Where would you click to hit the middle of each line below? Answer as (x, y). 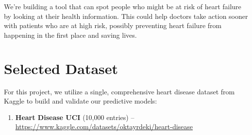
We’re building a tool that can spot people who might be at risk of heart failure (123, 6)
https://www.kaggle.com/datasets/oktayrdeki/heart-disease (104, 127)
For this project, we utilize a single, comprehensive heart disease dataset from (119, 91)
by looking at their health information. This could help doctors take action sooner (126, 16)
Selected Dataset (61, 68)
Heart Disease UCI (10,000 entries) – (75, 117)
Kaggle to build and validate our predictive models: (81, 101)
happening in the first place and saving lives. (70, 35)
